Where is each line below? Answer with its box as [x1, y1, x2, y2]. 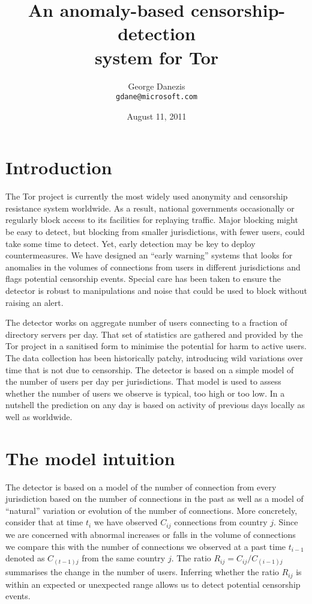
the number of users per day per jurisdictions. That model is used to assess [5, 375, 281, 388]
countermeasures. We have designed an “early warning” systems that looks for [5, 249, 293, 261]
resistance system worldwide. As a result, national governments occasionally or [5, 201, 295, 214]
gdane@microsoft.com [115, 93, 198, 102]
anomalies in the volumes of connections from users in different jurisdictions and [5, 260, 301, 273]
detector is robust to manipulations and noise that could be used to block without [5, 284, 307, 297]
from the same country [82, 552, 166, 564]
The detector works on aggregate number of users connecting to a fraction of [5, 316, 287, 329]
